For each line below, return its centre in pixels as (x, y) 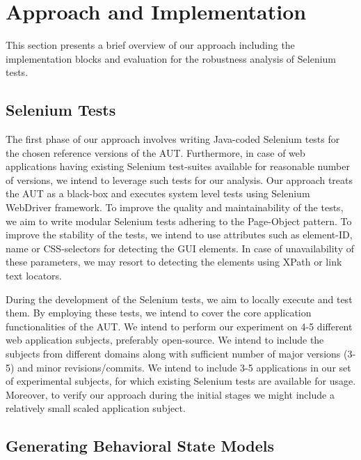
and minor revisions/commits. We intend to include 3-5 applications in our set (184, 367)
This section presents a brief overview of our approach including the (150, 45)
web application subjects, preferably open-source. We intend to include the (165, 340)
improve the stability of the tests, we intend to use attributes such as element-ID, (179, 235)
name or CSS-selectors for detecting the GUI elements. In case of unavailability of (180, 248)
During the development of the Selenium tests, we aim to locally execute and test (179, 299)
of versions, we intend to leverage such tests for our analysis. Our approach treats (179, 179)
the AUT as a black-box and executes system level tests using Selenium (158, 193)
